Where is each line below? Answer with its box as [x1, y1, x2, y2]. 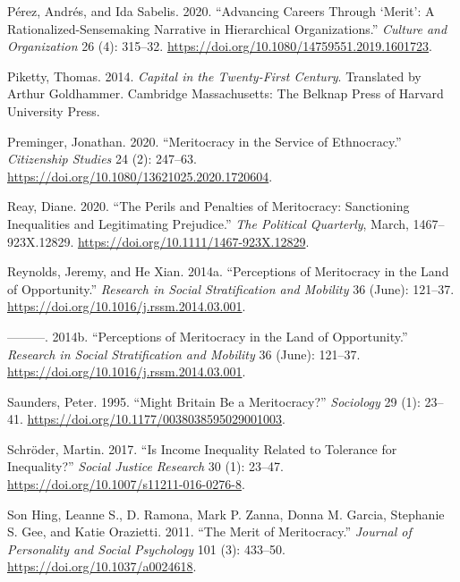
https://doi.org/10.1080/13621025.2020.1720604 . [7, 166, 273, 185]
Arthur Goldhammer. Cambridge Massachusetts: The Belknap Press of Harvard [7, 84, 444, 103]
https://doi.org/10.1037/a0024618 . [7, 557, 197, 576]
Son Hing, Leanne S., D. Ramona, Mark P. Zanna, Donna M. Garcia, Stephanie [7, 504, 445, 523]
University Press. [7, 101, 100, 120]
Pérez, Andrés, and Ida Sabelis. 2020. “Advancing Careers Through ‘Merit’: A [7, 2, 435, 20]
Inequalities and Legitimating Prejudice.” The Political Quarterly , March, [7, 214, 409, 232]
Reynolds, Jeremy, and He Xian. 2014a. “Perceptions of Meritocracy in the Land [7, 262, 449, 281]
